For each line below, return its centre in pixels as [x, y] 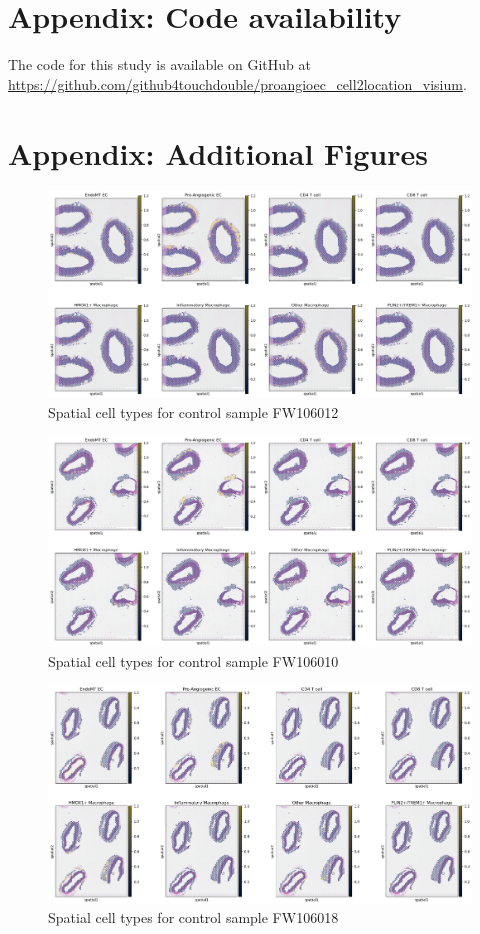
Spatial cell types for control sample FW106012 [193, 411]
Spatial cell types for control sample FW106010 [193, 660]
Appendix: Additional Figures [218, 152]
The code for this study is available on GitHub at [159, 64]
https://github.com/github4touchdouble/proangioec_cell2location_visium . [237, 83]
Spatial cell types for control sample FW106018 [193, 917]
